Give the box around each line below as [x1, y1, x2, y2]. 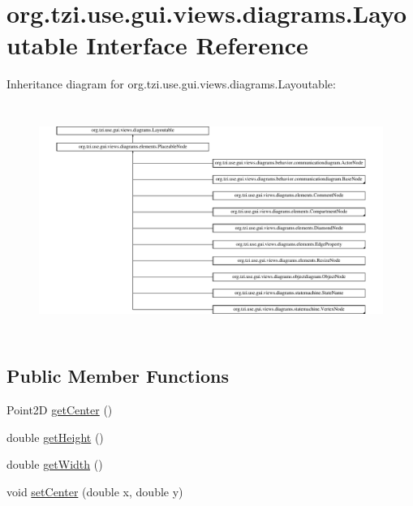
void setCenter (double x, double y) [6, 482, 183, 500]
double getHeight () [6, 428, 104, 445]
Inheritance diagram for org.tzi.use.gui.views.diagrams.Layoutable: [6, 75, 336, 92]
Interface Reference [86, 28, 308, 62]
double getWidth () [6, 456, 103, 473]
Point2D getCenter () [6, 401, 113, 418]
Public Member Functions [6, 363, 229, 388]
